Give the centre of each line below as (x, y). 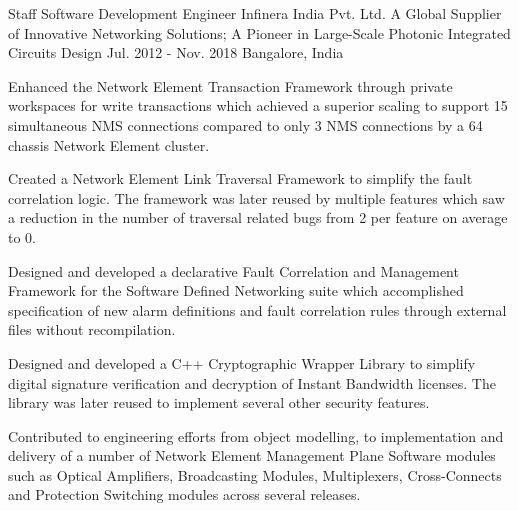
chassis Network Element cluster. (109, 144)
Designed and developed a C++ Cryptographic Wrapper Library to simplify (242, 362)
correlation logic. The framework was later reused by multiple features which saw (256, 197)
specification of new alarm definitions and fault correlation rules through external (257, 309)
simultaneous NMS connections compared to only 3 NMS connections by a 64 (245, 124)
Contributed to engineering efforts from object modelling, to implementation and (256, 435)
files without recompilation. (92, 329)
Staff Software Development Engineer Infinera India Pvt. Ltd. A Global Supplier (255, 13)
